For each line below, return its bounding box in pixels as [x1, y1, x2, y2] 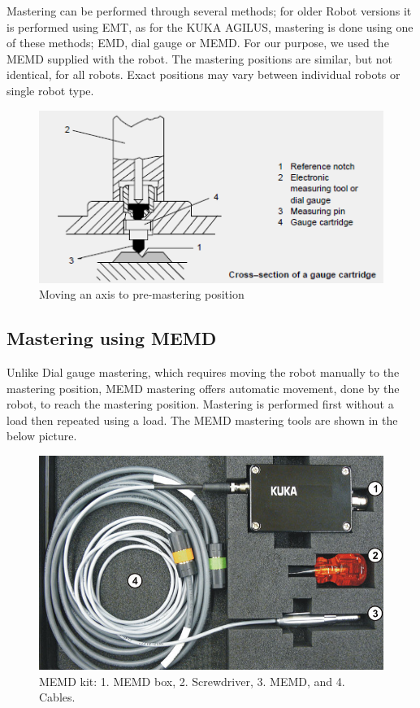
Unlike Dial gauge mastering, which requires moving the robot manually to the [6, 363, 400, 380]
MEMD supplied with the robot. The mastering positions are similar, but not [6, 50, 393, 67]
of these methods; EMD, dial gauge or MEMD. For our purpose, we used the [6, 34, 389, 51]
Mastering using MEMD [6, 326, 217, 351]
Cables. [39, 688, 76, 706]
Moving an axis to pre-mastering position [39, 286, 245, 303]
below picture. [6, 427, 77, 444]
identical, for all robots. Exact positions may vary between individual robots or [6, 66, 401, 83]
